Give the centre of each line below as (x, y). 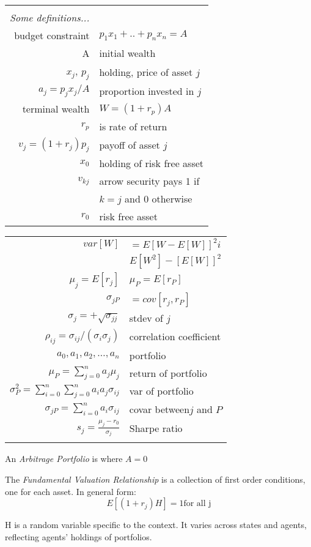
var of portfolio (161, 391)
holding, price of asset (146, 72)
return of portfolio (168, 373)
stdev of (146, 318)
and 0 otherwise (159, 199)
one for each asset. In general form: (71, 491)
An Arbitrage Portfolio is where (64, 459)
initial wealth (127, 53)
